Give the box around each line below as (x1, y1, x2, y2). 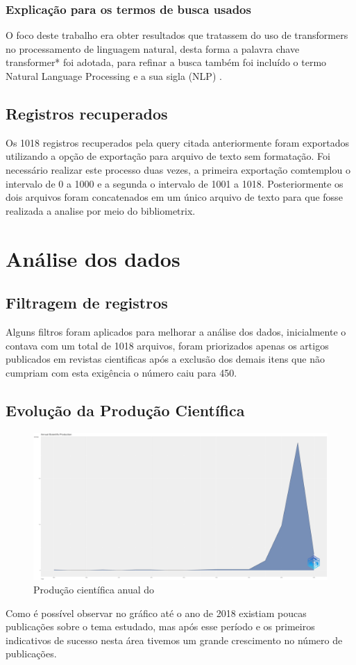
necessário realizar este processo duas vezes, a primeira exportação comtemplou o (6, 162, 350, 176)
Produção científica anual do (33, 582, 155, 597)
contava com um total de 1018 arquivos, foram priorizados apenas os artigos (6, 338, 329, 352)
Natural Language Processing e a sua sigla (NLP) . (6, 69, 222, 83)
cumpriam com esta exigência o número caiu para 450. (6, 365, 237, 379)
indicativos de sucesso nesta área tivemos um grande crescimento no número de (6, 632, 343, 647)
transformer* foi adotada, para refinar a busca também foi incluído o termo (6, 55, 327, 69)
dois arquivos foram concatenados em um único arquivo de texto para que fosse (6, 190, 343, 204)
